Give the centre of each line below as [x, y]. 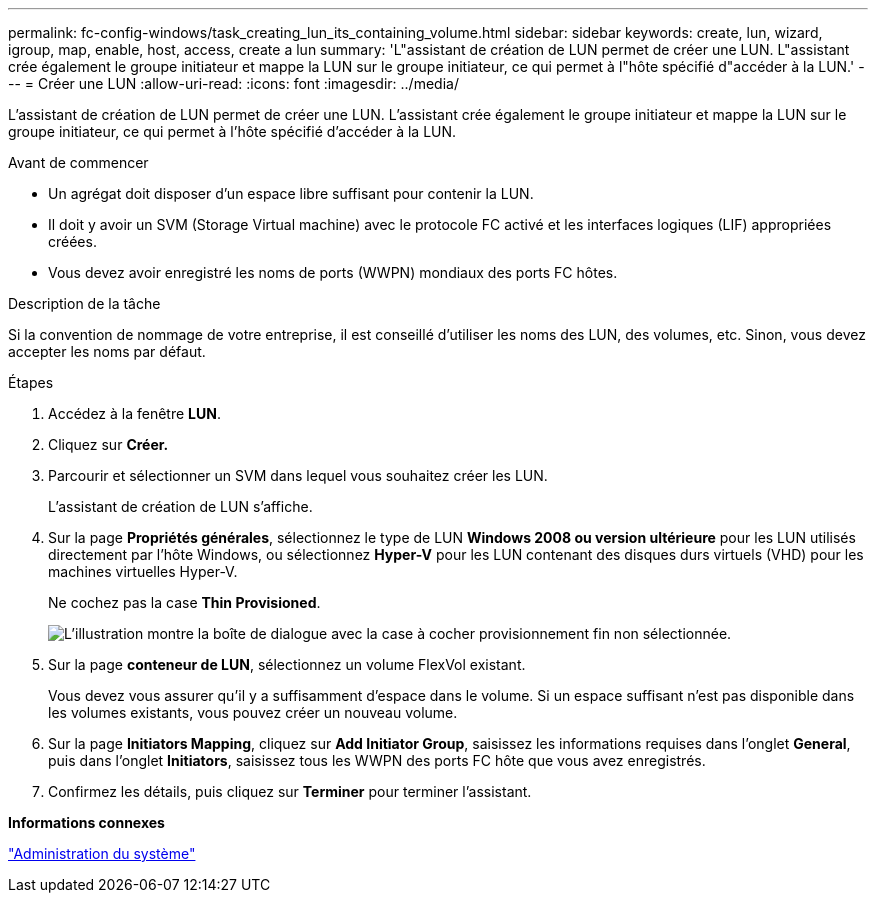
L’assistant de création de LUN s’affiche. [180, 506]
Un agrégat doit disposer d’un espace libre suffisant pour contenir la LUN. [291, 193]
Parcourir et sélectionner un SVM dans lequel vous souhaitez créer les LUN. [298, 475]
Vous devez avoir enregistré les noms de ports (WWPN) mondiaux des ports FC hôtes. [333, 272]
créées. [72, 241]
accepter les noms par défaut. [107, 351]
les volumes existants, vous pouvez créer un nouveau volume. [253, 712]
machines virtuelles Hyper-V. [143, 571]
